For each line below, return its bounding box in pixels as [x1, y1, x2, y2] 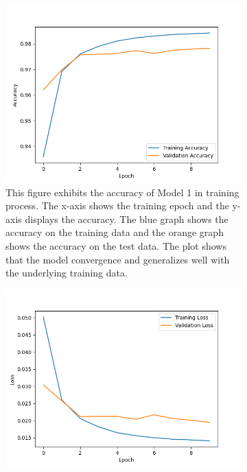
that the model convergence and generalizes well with [5, 252, 230, 266]
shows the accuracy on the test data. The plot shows [5, 238, 226, 252]
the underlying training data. [5, 265, 128, 280]
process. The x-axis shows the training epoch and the [5, 198, 229, 213]
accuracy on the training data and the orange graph [5, 225, 224, 239]
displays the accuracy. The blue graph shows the [25, 211, 228, 226]
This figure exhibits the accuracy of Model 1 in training [5, 185, 239, 199]
